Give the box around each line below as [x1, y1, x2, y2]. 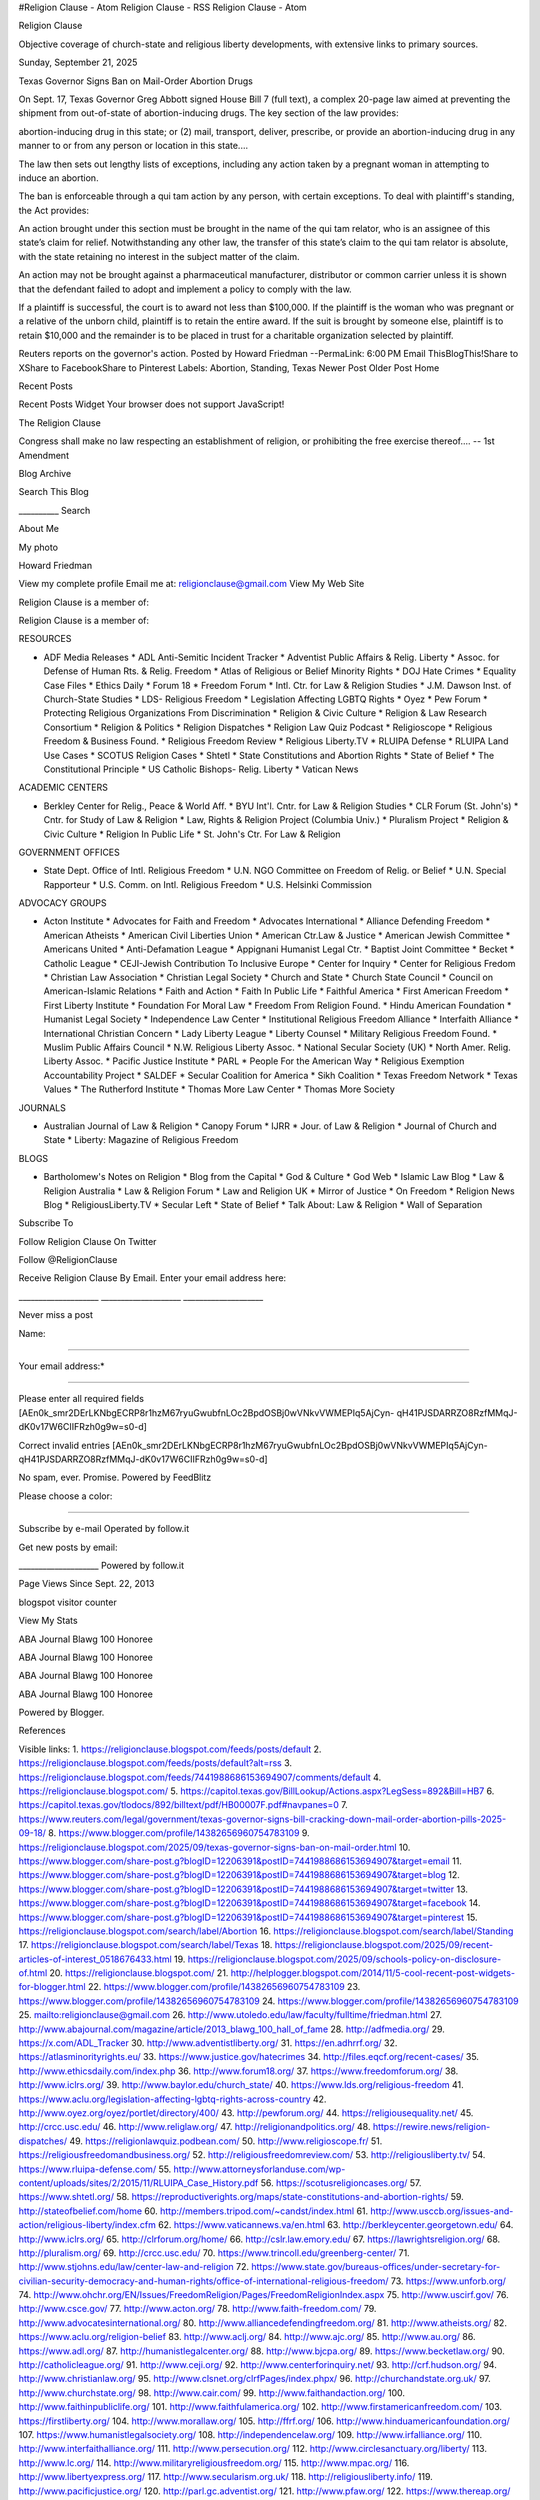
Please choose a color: [18, 1490, 113, 1502]
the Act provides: [18, 204, 90, 216]
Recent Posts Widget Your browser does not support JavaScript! [18, 398, 285, 410]
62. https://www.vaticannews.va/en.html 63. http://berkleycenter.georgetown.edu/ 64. [158, 2219, 514, 2231]
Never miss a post [18, 1309, 94, 1321]
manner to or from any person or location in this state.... [18, 140, 249, 152]
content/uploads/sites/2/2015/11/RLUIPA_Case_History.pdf [18, 2176, 259, 2189]
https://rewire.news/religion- [372, 2121, 491, 2133]
